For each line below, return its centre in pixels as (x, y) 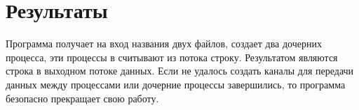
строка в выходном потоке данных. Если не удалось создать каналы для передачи (180, 71)
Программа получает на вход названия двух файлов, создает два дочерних (164, 44)
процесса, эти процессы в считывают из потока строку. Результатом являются (172, 57)
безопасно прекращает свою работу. (82, 98)
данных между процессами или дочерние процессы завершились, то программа (176, 84)
